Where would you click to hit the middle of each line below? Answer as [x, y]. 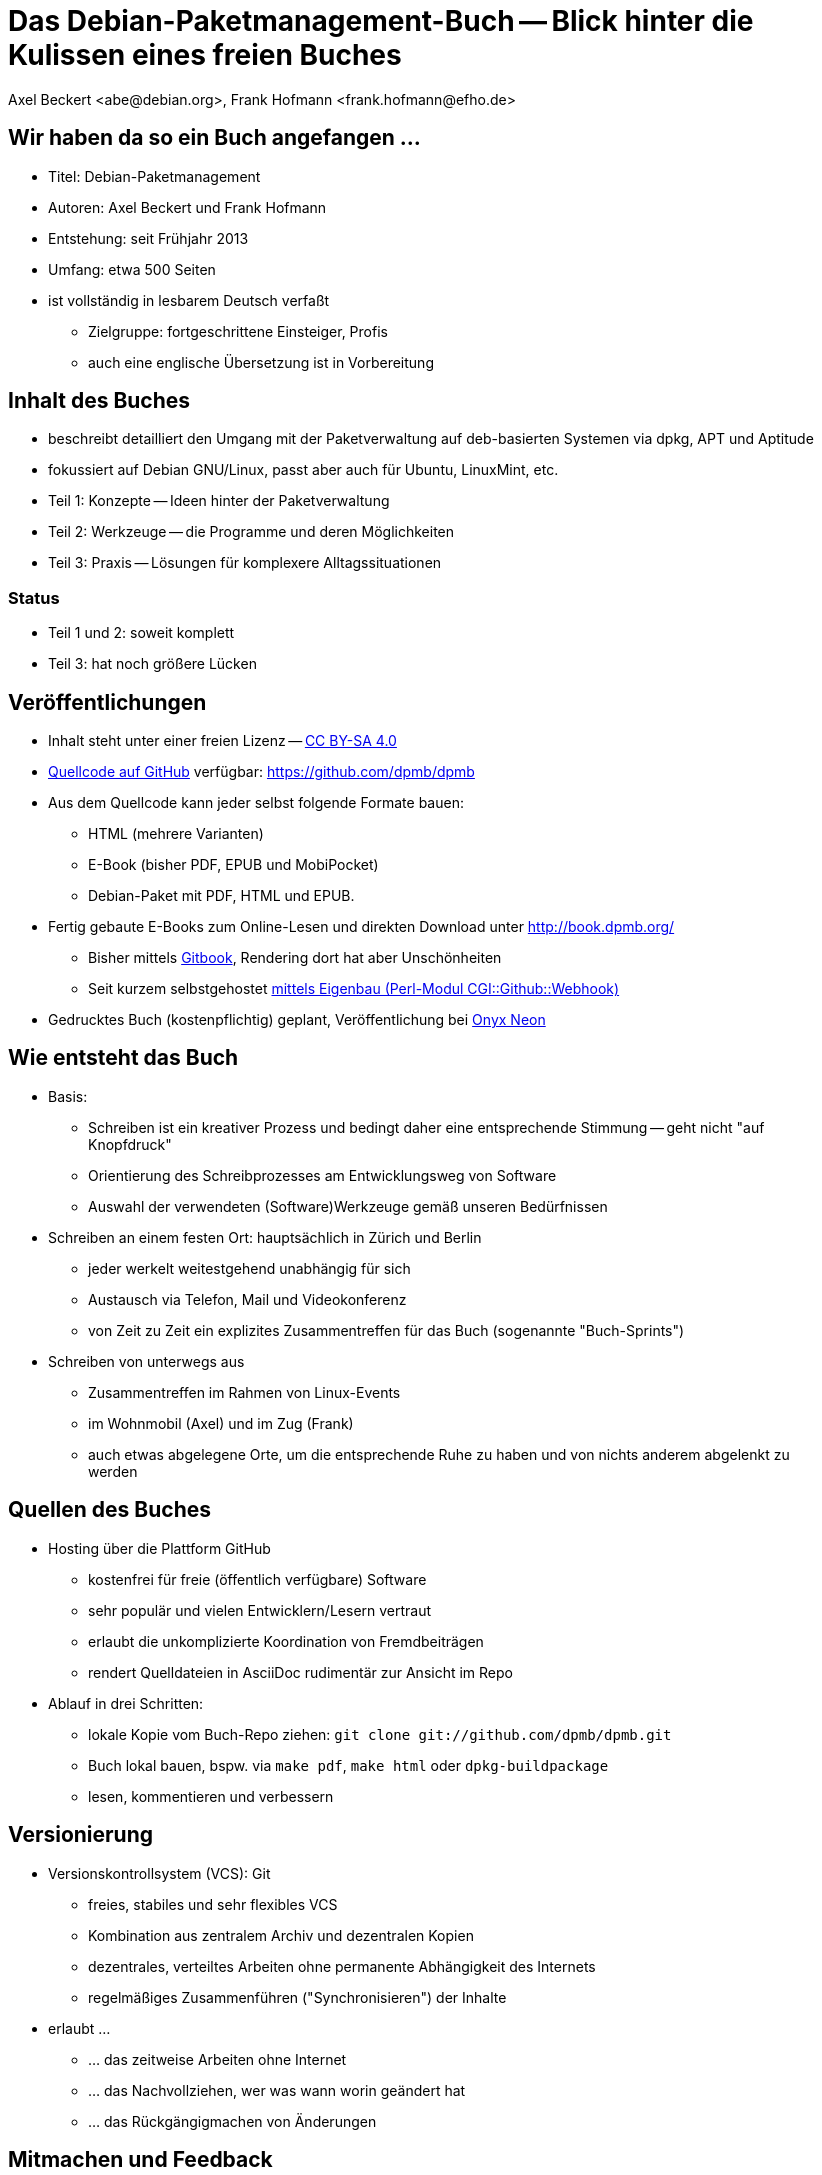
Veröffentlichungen [107, 702]
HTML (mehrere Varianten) [176, 834]
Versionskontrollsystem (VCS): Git [159, 1873]
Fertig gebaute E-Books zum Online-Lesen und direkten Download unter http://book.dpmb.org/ [361, 927]
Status [34, 597]
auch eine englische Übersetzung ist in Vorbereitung [261, 362]
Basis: [68, 1096]
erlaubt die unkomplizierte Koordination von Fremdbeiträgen [286, 1641]
